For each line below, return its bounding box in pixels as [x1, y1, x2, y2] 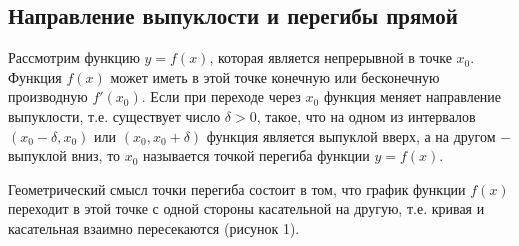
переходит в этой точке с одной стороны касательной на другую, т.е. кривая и [8, 198, 485, 219]
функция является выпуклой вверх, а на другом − [206, 125, 512, 146]
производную [8, 86, 88, 107]
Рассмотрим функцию [8, 47, 140, 68]
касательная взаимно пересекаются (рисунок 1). [8, 217, 300, 238]
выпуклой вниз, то [8, 145, 121, 166]
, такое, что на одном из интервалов [256, 105, 476, 126]
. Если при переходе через [141, 86, 301, 107]
